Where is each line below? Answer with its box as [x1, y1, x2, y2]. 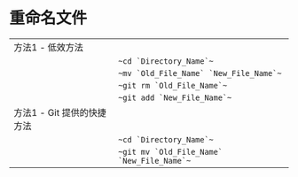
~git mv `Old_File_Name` [118, 147, 223, 157]
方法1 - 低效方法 [13, 41, 84, 53]
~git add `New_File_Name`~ [118, 92, 232, 103]
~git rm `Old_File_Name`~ [118, 81, 228, 90]
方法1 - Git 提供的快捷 [13, 106, 106, 119]
